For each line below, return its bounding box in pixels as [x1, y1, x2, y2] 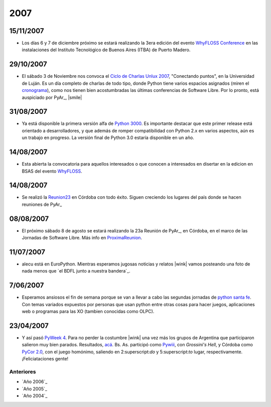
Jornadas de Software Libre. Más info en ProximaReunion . [22, 235, 143, 241]
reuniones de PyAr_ [22, 201, 62, 207]
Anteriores [9, 368, 36, 375]
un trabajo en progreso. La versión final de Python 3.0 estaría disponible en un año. [22, 134, 194, 141]
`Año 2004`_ [22, 393, 48, 399]
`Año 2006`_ [22, 379, 48, 385]
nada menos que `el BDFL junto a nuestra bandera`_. [22, 268, 130, 274]
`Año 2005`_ [22, 385, 48, 391]
